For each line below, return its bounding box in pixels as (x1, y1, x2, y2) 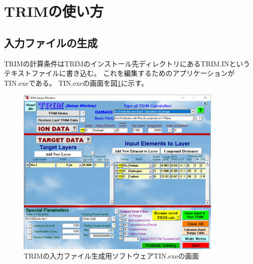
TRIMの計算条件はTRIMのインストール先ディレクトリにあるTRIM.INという (4, 58, 251, 68)
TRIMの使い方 (4, 1, 104, 21)
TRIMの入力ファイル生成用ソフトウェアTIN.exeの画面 (24, 251, 199, 261)
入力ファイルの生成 (4, 35, 98, 50)
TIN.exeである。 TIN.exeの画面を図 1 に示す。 (4, 77, 148, 88)
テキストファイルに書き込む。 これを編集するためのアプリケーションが (4, 68, 235, 78)
